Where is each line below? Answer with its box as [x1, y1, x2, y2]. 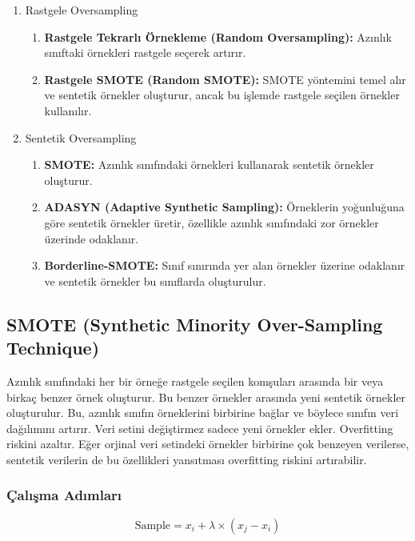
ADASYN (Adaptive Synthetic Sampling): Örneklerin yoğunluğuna [44, 198, 405, 215]
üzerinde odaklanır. [44, 230, 139, 246]
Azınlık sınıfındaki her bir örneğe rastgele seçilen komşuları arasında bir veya [6, 372, 384, 389]
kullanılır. [44, 102, 92, 118]
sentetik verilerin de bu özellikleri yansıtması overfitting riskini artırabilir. [6, 451, 367, 467]
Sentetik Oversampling [25, 129, 137, 146]
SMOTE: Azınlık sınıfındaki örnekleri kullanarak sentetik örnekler [44, 156, 374, 173]
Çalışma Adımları [6, 485, 122, 505]
